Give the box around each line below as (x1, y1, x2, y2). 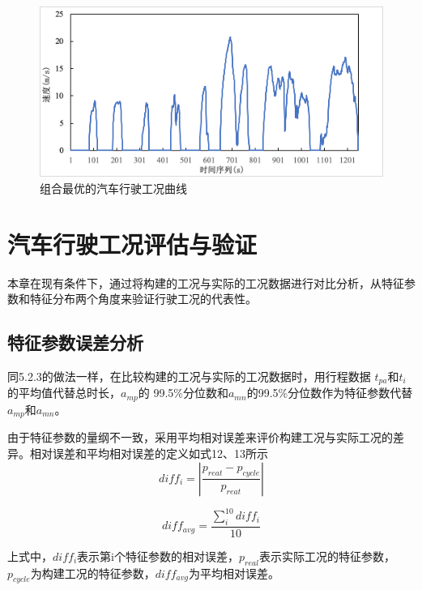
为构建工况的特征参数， (30, 564, 156, 581)
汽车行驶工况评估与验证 (7, 227, 258, 260)
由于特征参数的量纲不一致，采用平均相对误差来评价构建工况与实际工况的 (7, 429, 393, 446)
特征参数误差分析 (7, 330, 143, 355)
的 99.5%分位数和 (138, 384, 228, 401)
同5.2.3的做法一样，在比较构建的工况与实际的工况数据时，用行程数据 (7, 368, 371, 385)
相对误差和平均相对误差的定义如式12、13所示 (29, 444, 268, 461)
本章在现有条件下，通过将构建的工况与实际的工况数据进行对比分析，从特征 (7, 274, 404, 291)
